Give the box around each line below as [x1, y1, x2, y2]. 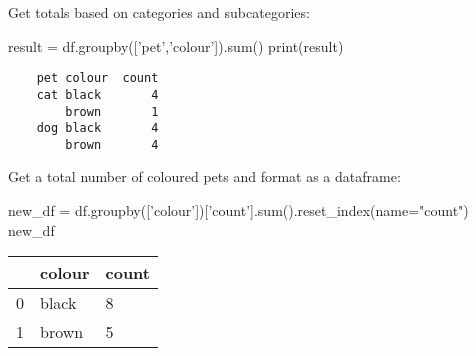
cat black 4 [36, 87, 159, 102]
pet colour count [36, 71, 159, 86]
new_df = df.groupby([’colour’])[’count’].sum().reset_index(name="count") [8, 200, 469, 221]
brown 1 [65, 104, 159, 119]
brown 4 [65, 137, 159, 152]
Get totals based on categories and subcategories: [8, 2, 310, 22]
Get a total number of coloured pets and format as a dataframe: [8, 166, 401, 187]
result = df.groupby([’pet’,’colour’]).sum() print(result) [8, 35, 344, 56]
